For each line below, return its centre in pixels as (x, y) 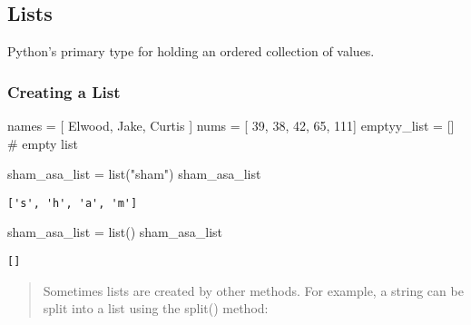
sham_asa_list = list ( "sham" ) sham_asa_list (134, 174)
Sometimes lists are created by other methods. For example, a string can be (253, 290)
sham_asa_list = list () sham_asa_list (115, 232)
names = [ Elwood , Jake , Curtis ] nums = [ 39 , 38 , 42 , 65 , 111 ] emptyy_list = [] (231, 126)
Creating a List (64, 91)
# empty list (43, 143)
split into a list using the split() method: (156, 308)
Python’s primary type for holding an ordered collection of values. (191, 51)
